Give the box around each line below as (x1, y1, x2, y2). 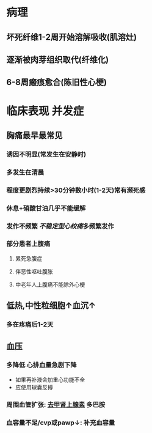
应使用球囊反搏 (15, 383, 53, 391)
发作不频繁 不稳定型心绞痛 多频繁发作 (6, 221, 114, 230)
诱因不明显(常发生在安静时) (6, 150, 87, 158)
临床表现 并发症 (6, 104, 84, 118)
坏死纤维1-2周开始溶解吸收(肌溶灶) (6, 32, 137, 42)
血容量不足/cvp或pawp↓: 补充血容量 (6, 418, 115, 427)
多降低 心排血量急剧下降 (6, 361, 77, 369)
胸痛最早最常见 (6, 130, 63, 141)
